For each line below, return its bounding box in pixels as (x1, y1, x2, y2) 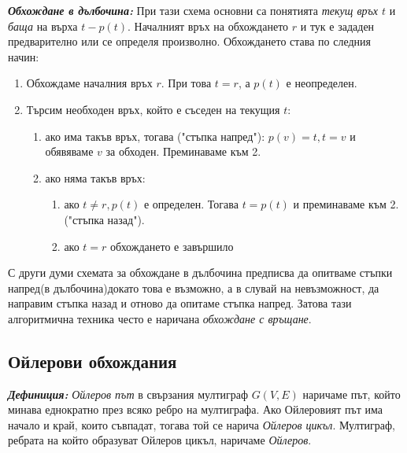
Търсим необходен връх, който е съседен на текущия (26, 101, 280, 117)
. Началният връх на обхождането (127, 17, 289, 34)
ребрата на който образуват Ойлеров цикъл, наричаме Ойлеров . (8, 432, 312, 448)
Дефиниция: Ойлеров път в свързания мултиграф (8, 385, 249, 402)
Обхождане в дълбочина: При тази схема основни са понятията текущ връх (8, 2, 378, 18)
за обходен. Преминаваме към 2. (105, 143, 261, 160)
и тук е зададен (300, 17, 375, 34)
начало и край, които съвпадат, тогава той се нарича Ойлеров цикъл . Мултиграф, (8, 416, 395, 433)
